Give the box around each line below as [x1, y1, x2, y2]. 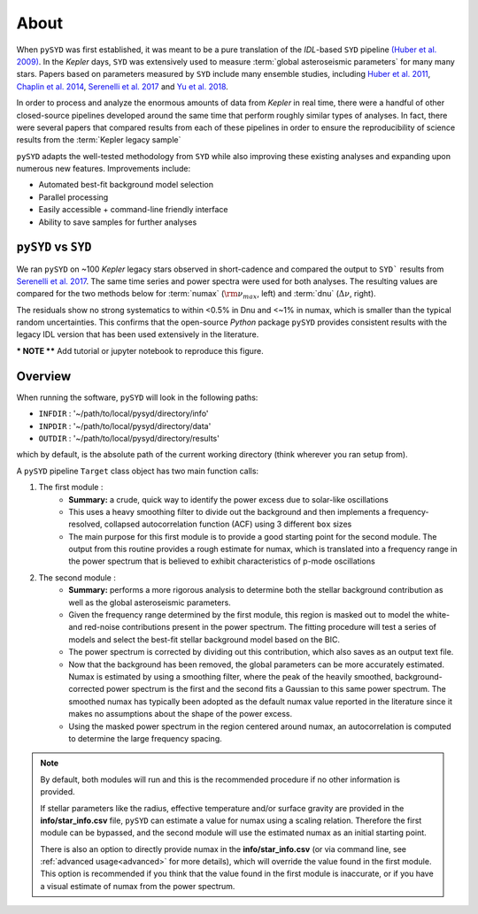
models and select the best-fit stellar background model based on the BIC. [68, 634, 341, 645]
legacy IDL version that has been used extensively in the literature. [16, 329, 259, 340]
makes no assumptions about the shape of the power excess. [68, 709, 292, 719]
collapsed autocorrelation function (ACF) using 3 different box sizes [104, 518, 352, 530]
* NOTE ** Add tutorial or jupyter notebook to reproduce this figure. [16, 345, 265, 356]
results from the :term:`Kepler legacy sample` [16, 134, 181, 145]
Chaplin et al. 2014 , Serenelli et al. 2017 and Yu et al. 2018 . [16, 81, 229, 92]
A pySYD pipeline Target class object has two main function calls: [16, 465, 259, 476]
